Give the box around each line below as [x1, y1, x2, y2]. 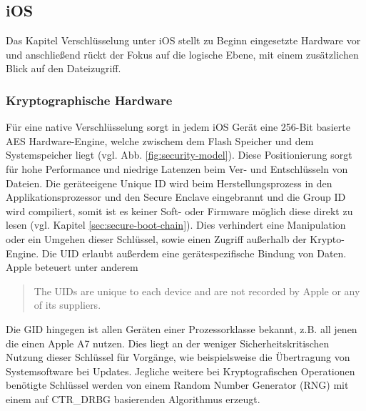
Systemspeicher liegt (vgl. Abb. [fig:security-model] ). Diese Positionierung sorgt [6, 147, 352, 162]
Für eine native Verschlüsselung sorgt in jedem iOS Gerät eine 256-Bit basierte [6, 119, 350, 134]
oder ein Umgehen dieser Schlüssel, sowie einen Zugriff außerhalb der [6, 231, 307, 246]
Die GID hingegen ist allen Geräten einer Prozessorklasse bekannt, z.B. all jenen [6, 321, 357, 336]
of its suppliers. [34, 297, 101, 312]
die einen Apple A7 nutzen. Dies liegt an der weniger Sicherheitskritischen [6, 335, 330, 350]
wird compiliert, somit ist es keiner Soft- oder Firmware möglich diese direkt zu [6, 203, 353, 218]
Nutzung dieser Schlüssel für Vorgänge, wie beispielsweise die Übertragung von [6, 350, 350, 365]
